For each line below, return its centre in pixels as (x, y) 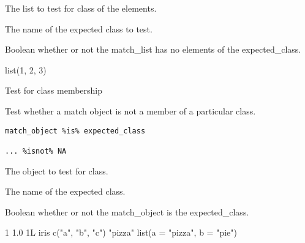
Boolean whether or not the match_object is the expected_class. (127, 211)
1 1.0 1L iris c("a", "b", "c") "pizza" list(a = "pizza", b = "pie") (121, 232)
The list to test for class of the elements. (81, 8)
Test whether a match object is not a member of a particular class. (130, 110)
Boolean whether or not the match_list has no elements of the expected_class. (153, 49)
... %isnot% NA (36, 151)
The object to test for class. (57, 170)
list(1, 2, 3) (26, 69)
